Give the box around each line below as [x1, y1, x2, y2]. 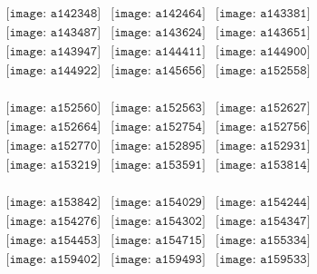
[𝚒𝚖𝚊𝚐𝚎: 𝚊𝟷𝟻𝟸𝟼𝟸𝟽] [216, 102, 311, 115]
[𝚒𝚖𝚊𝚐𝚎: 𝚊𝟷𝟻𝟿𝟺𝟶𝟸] [5, 253, 101, 267]
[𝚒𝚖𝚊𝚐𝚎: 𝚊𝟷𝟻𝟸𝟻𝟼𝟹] [110, 102, 206, 115]
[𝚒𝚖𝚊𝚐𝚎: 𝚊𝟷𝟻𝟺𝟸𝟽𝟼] [5, 215, 101, 229]
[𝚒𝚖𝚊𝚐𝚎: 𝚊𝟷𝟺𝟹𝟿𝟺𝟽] [5, 45, 101, 59]
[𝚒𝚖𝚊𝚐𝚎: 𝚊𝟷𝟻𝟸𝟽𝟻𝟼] [216, 121, 311, 134]
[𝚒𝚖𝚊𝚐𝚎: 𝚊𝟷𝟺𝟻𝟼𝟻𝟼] [110, 64, 206, 78]
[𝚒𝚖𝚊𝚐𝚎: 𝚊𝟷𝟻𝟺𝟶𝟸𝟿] [110, 196, 206, 210]
